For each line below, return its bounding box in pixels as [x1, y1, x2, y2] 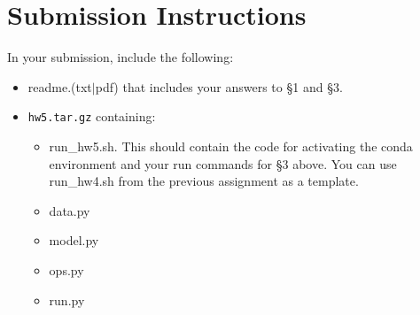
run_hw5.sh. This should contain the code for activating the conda [49, 136, 413, 155]
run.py [49, 290, 85, 309]
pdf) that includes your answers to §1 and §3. [95, 77, 343, 96]
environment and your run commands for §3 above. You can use [49, 154, 397, 173]
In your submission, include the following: [7, 48, 234, 66]
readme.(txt [27, 77, 92, 96]
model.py [49, 231, 99, 250]
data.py [49, 201, 90, 219]
